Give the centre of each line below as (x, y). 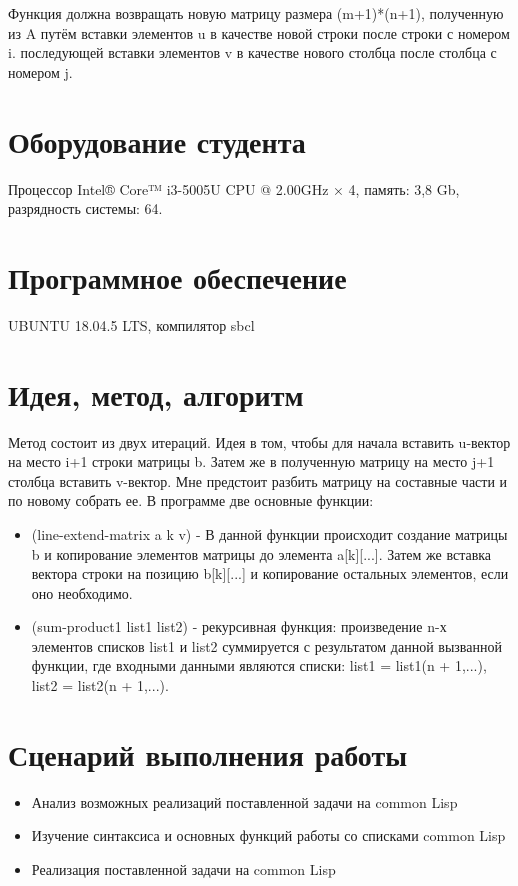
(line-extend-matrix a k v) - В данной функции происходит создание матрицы (269, 533)
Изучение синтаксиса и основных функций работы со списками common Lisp (268, 835)
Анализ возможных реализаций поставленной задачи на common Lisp (244, 801)
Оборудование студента (157, 140)
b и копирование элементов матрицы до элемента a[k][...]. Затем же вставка (261, 553)
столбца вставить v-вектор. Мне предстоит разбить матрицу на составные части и (258, 480)
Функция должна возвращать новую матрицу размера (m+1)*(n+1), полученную (256, 13)
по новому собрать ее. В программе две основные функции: (191, 500)
